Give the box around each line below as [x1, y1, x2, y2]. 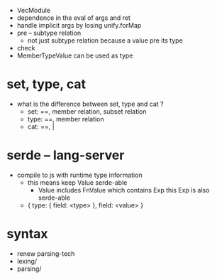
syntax [6, 226, 48, 242]
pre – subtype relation [16, 28, 82, 37]
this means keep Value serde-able [27, 178, 128, 187]
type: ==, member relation [27, 114, 104, 123]
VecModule [16, 6, 51, 14]
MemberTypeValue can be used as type [16, 51, 133, 60]
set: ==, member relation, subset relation [27, 107, 147, 116]
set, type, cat [6, 76, 87, 92]
